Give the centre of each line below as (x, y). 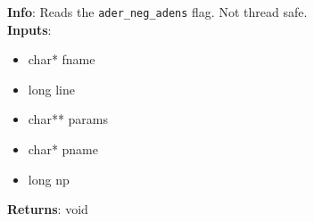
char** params (68, 119)
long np (49, 179)
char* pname (63, 149)
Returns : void (48, 209)
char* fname (62, 59)
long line (51, 89)
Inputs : (29, 29)
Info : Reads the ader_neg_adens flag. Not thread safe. (157, 12)
